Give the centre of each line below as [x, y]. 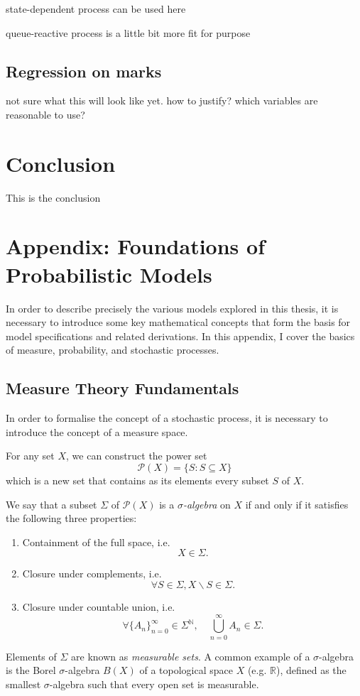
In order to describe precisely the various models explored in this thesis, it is [172, 308]
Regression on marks [84, 71]
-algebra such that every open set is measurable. [154, 684]
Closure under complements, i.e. [92, 573]
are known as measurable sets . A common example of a [191, 656]
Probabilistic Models [109, 274]
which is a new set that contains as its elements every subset [137, 480]
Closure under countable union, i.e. [99, 606]
